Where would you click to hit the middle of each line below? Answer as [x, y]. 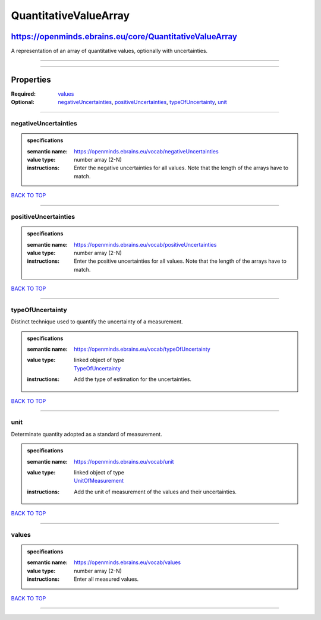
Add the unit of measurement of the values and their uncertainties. [155, 492]
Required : [23, 94]
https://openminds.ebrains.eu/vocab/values [128, 562]
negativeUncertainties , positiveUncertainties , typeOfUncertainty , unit [142, 102]
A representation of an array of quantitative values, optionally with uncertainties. [109, 51]
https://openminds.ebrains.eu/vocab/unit [124, 461]
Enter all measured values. [106, 579]
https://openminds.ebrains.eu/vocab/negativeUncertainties [147, 151]
